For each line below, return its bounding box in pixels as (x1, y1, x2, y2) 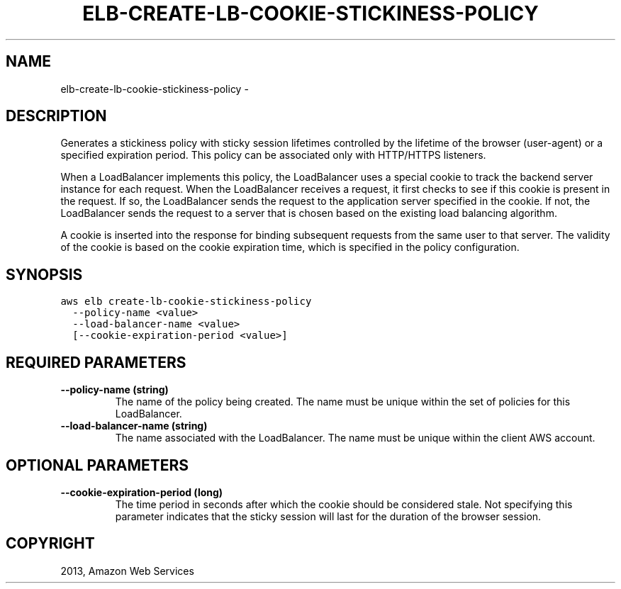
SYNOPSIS (6, 265, 83, 284)
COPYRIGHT (6, 534, 95, 553)
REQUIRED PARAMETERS (6, 353, 186, 371)
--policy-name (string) (60, 383, 169, 396)
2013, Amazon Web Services (60, 564, 194, 577)
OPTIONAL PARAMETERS (6, 456, 189, 474)
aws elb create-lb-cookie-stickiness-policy (60, 296, 312, 308)
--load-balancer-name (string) (60, 420, 208, 432)
